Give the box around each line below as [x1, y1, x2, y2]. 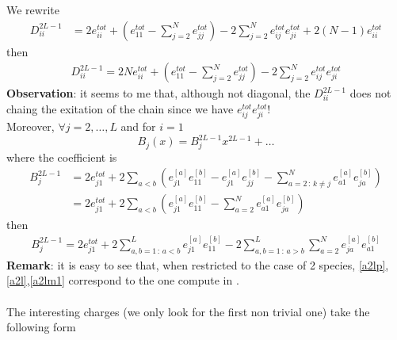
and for [120, 118, 156, 134]
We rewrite [6, 2, 59, 17]
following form [6, 319, 76, 335]
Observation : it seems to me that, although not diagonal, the [6, 85, 311, 101]
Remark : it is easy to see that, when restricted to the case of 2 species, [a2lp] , [6, 256, 389, 273]
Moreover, [6, 118, 55, 134]
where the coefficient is [6, 148, 117, 165]
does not [349, 85, 391, 101]
